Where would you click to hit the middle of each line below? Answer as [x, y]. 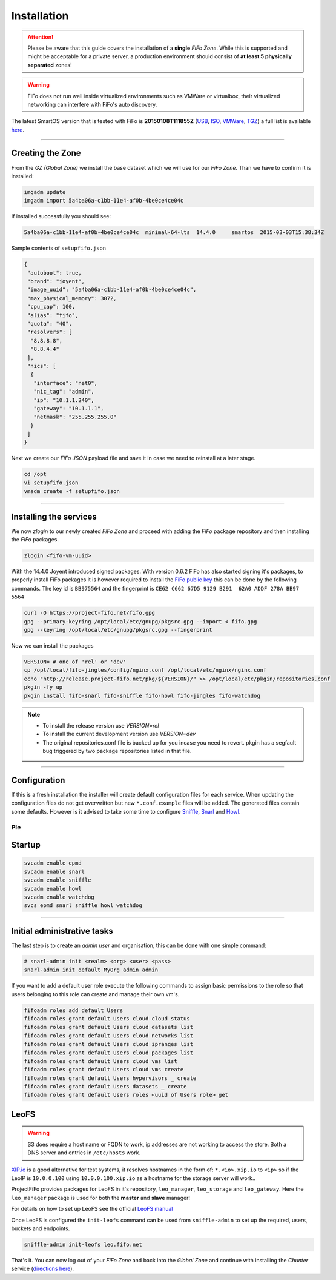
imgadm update [45, 192]
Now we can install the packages [52, 646]
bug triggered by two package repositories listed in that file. [117, 751]
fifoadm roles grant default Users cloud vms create [104, 1070]
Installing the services [54, 516]
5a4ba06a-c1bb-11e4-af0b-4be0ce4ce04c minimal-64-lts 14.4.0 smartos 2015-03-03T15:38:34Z [174, 233]
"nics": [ [42, 366]
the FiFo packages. [35, 540]
